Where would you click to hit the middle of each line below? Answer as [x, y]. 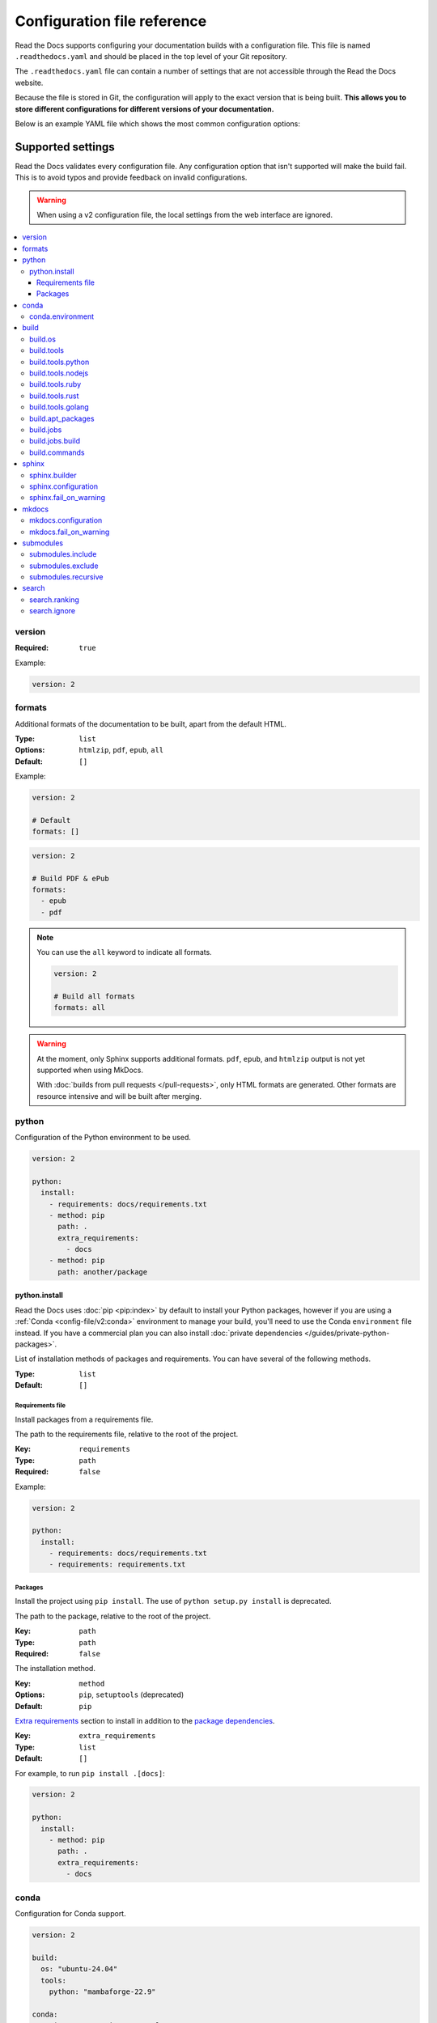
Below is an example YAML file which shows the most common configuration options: [158, 123]
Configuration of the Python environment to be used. [103, 1137]
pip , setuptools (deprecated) [132, 1694]
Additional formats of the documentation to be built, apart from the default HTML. [151, 723]
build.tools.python [59, 362]
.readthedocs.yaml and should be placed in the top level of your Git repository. [151, 56]
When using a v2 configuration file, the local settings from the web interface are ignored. [185, 214]
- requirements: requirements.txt [117, 1565]
